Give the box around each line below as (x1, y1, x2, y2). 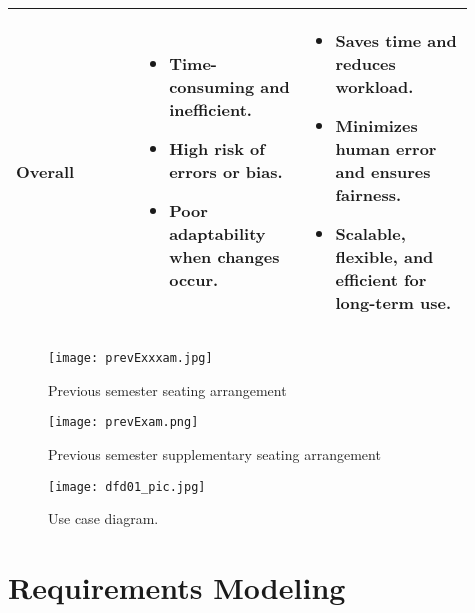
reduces (335, 52, 396, 75)
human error (335, 137, 437, 160)
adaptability (169, 222, 266, 245)
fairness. (335, 183, 402, 206)
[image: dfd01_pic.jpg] (48, 479, 206, 494)
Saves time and (335, 29, 457, 52)
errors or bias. (169, 160, 283, 183)
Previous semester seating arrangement (48, 379, 287, 400)
